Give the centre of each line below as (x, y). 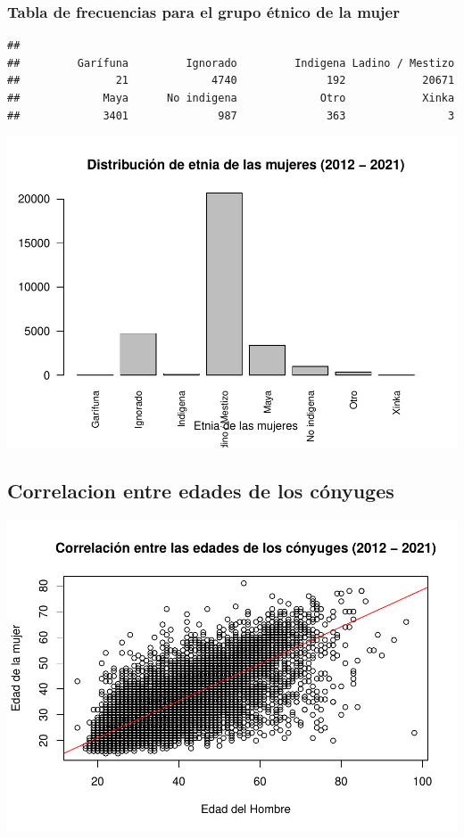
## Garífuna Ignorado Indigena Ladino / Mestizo (231, 63)
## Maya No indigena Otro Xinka (231, 98)
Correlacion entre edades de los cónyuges (201, 491)
